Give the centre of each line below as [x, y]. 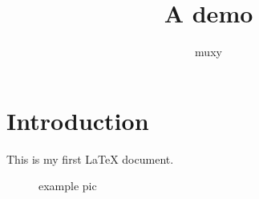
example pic [68, 186]
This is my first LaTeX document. [90, 158]
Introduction [78, 120]
